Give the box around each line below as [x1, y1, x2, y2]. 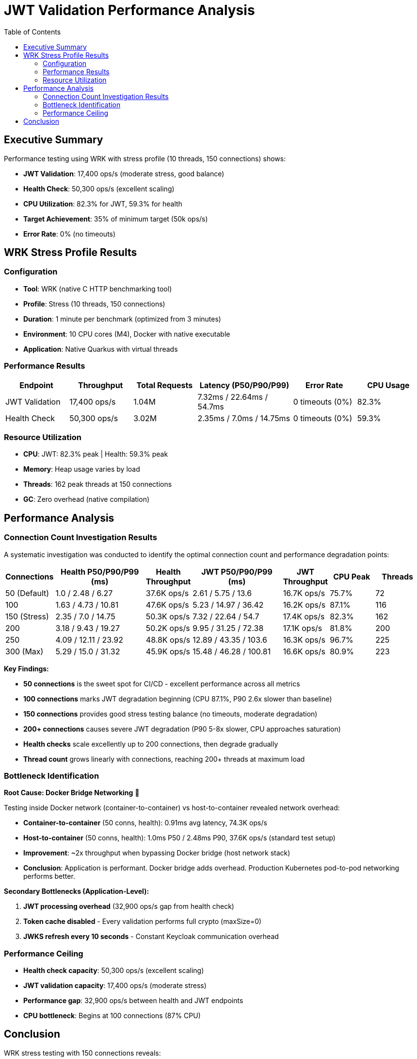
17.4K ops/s [283, 611, 325, 621]
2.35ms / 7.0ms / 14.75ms [197, 413, 290, 423]
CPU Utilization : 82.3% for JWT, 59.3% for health [23, 199, 182, 208]
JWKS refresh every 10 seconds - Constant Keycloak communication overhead [23, 932, 279, 941]
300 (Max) [5, 646, 44, 656]
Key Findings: [4, 664, 49, 673]
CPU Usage [367, 380, 410, 390]
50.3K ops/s [145, 611, 190, 621]
